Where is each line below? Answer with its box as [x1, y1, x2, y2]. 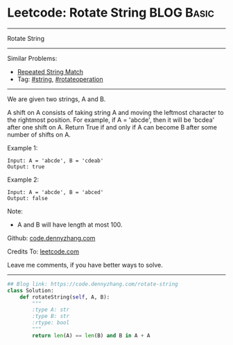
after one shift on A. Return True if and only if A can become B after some [7, 123, 217, 131]
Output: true [7, 163, 45, 170]
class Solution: [7, 287, 54, 294]
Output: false [7, 195, 49, 202]
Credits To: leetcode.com [7, 247, 80, 256]
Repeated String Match [17, 67, 83, 76]
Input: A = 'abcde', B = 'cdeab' [7, 157, 104, 164]
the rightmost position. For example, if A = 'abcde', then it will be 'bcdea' [7, 116, 215, 124]
